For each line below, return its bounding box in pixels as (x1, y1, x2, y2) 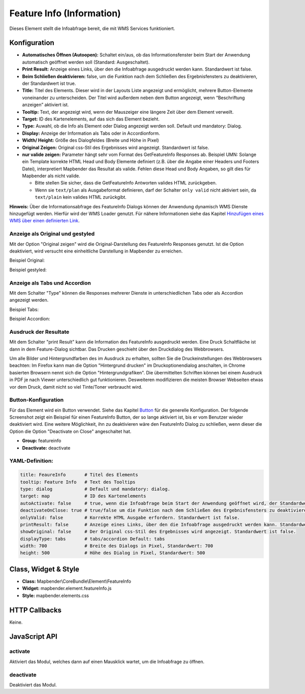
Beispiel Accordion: (9, 316, 50, 322)
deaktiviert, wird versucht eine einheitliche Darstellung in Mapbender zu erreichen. (9, 248, 183, 254)
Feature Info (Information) (9, 8, 121, 19)
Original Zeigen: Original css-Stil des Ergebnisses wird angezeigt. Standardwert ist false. (22, 144, 209, 150)
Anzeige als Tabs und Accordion (9, 279, 91, 287)
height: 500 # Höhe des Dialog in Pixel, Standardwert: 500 (20, 550, 205, 556)
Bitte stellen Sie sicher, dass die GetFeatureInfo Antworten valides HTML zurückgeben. (35, 180, 217, 186)
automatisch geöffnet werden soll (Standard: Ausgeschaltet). (22, 59, 150, 65)
